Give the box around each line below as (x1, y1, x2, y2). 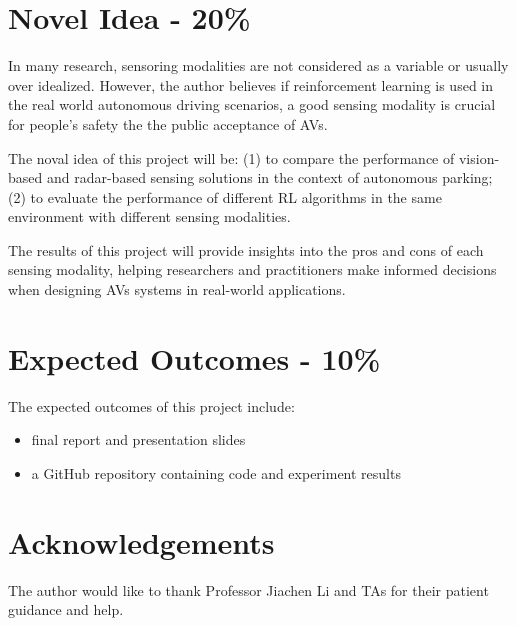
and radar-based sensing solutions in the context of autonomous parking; (46, 167, 493, 188)
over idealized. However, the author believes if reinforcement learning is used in (8, 74, 493, 95)
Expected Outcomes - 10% (8, 337, 381, 378)
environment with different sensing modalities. (8, 206, 291, 227)
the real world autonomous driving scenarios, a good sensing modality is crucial (8, 94, 496, 115)
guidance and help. (8, 599, 124, 620)
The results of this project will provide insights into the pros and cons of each (8, 239, 484, 260)
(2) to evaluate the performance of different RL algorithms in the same (8, 186, 442, 207)
